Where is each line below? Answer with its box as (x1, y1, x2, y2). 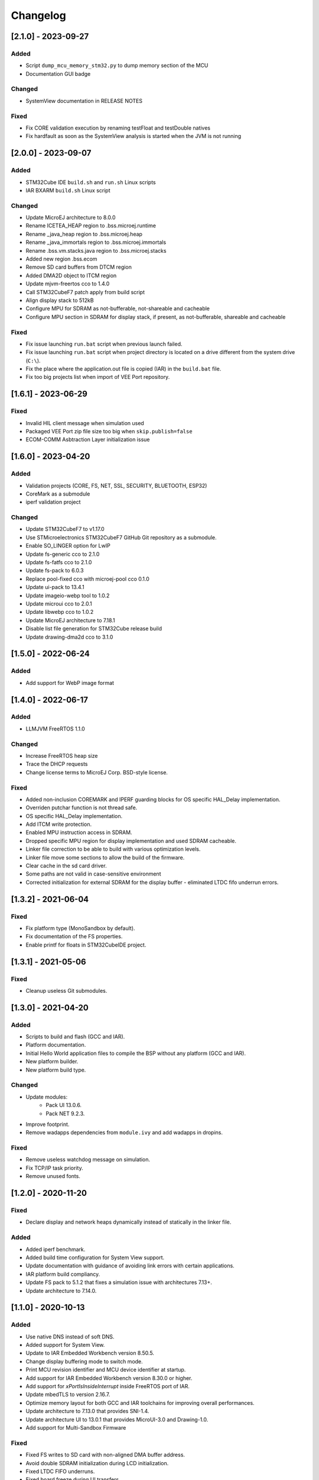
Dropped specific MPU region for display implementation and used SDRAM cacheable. (25, 837, 236, 844)
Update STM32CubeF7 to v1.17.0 (25, 526, 105, 533)
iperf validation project (25, 498, 81, 506)
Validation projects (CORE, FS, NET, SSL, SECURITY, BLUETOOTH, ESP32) (25, 482, 207, 489)
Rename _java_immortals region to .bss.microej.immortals (25, 239, 167, 246)
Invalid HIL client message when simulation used (25, 419, 144, 426)
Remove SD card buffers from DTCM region (25, 263, 132, 271)
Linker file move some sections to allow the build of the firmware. (25, 854, 185, 861)
